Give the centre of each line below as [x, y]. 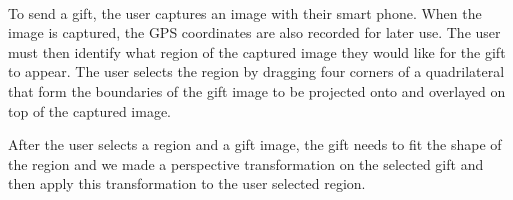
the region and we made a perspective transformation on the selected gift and [246, 163]
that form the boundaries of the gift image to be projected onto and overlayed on [257, 90]
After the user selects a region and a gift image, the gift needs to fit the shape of [255, 144]
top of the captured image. [89, 110]
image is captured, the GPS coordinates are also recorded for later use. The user [254, 32]
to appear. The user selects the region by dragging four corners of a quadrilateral [256, 71]
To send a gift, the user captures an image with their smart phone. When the [245, 12]
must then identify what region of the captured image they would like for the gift [257, 51]
